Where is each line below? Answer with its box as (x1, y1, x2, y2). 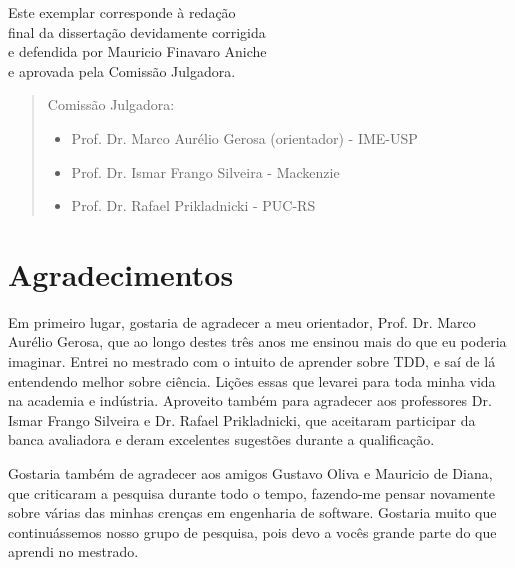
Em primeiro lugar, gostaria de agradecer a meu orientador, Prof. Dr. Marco (8, 311, 476, 332)
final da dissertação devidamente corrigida (8, 21, 266, 42)
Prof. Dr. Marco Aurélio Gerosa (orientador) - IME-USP (71, 127, 418, 148)
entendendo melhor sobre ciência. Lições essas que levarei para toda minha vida (8, 370, 496, 391)
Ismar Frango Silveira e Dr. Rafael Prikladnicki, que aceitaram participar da (8, 409, 476, 430)
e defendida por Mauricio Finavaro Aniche (8, 41, 267, 62)
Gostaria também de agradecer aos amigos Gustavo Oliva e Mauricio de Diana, (8, 463, 493, 484)
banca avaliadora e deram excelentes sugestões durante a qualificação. (8, 429, 435, 450)
